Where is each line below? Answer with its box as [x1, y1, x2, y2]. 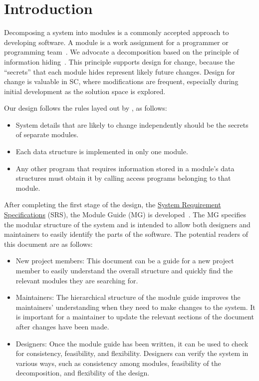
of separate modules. [15, 129, 79, 140]
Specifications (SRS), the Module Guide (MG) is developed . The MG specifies [4, 209, 247, 220]
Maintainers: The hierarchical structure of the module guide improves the [15, 292, 241, 302]
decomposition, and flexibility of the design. [15, 367, 150, 378]
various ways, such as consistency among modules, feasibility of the [15, 357, 221, 368]
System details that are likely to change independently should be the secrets [15, 119, 249, 130]
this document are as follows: [4, 238, 93, 249]
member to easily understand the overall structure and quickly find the [15, 265, 233, 275]
